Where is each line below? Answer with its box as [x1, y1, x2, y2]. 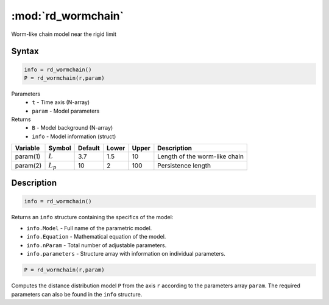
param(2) [15, 161, 42, 170]
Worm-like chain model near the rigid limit [11, 30, 117, 38]
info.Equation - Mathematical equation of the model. [26, 233, 166, 240]
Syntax [11, 46, 39, 57]
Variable [15, 144, 40, 152]
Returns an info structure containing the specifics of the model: [11, 213, 174, 220]
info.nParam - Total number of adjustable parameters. [26, 241, 167, 249]
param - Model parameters [32, 107, 100, 114]
